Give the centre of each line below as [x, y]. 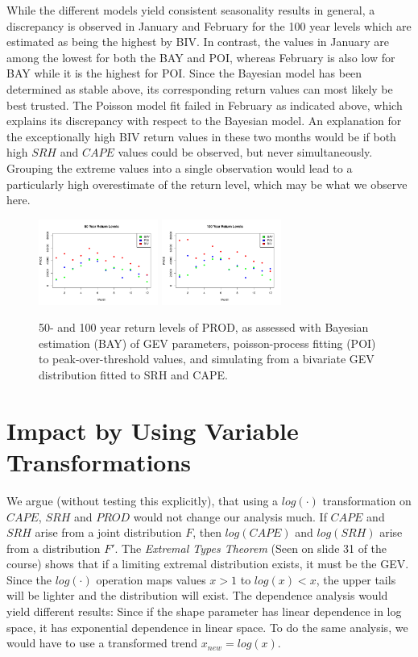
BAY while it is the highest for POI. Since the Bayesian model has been [184, 73]
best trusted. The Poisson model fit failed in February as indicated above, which [205, 105]
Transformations [99, 461]
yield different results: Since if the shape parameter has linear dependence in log [204, 611]
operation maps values [151, 579]
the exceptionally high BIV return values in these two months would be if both [201, 136]
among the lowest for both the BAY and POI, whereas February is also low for [201, 57]
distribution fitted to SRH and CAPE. [133, 375]
